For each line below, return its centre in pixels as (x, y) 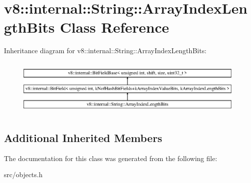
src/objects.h (23, 174)
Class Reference (114, 27)
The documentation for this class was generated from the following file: (111, 158)
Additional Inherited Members (83, 137)
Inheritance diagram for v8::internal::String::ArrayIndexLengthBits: (105, 51)
